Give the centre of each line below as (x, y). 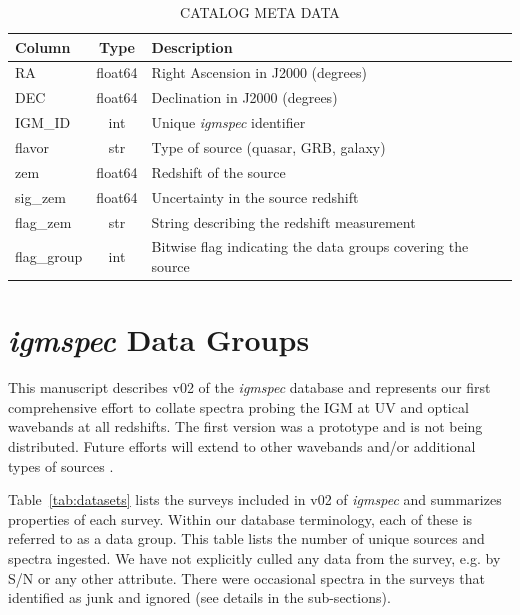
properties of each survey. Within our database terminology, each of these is (240, 518)
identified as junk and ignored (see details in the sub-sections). (199, 597)
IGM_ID (43, 122)
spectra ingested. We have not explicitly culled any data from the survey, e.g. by (254, 557)
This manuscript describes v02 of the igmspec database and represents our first (249, 387)
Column (43, 46)
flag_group (49, 256)
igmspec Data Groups (159, 340)
